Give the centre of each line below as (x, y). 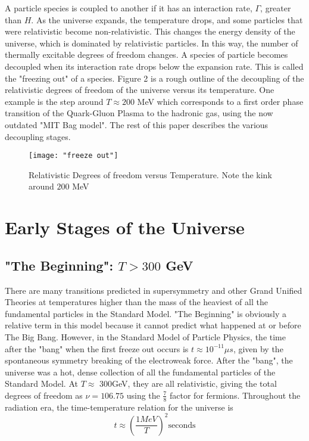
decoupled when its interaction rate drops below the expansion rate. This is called (154, 66)
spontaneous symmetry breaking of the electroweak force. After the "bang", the (149, 360)
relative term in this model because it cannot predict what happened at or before (153, 325)
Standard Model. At (41, 383)
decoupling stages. (38, 136)
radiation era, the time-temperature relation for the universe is (119, 407)
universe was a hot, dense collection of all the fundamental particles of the (140, 372)
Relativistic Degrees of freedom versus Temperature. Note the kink (150, 174)
